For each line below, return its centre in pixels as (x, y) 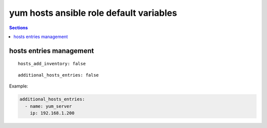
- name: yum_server (48, 106)
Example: (19, 86)
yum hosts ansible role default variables (93, 13)
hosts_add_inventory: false (52, 64)
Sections (19, 28)
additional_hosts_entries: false (58, 75)
